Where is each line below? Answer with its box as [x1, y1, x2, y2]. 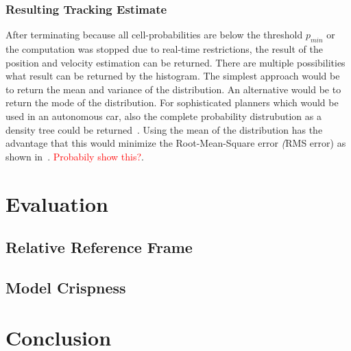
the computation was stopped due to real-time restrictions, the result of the [5, 42, 323, 56]
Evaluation [5, 189, 108, 217]
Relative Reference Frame [5, 237, 193, 258]
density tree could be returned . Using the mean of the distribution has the [5, 122, 323, 136]
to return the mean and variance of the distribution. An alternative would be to [5, 82, 341, 96]
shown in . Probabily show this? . [5, 149, 144, 163]
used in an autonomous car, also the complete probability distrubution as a [5, 108, 322, 123]
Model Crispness [5, 276, 126, 298]
